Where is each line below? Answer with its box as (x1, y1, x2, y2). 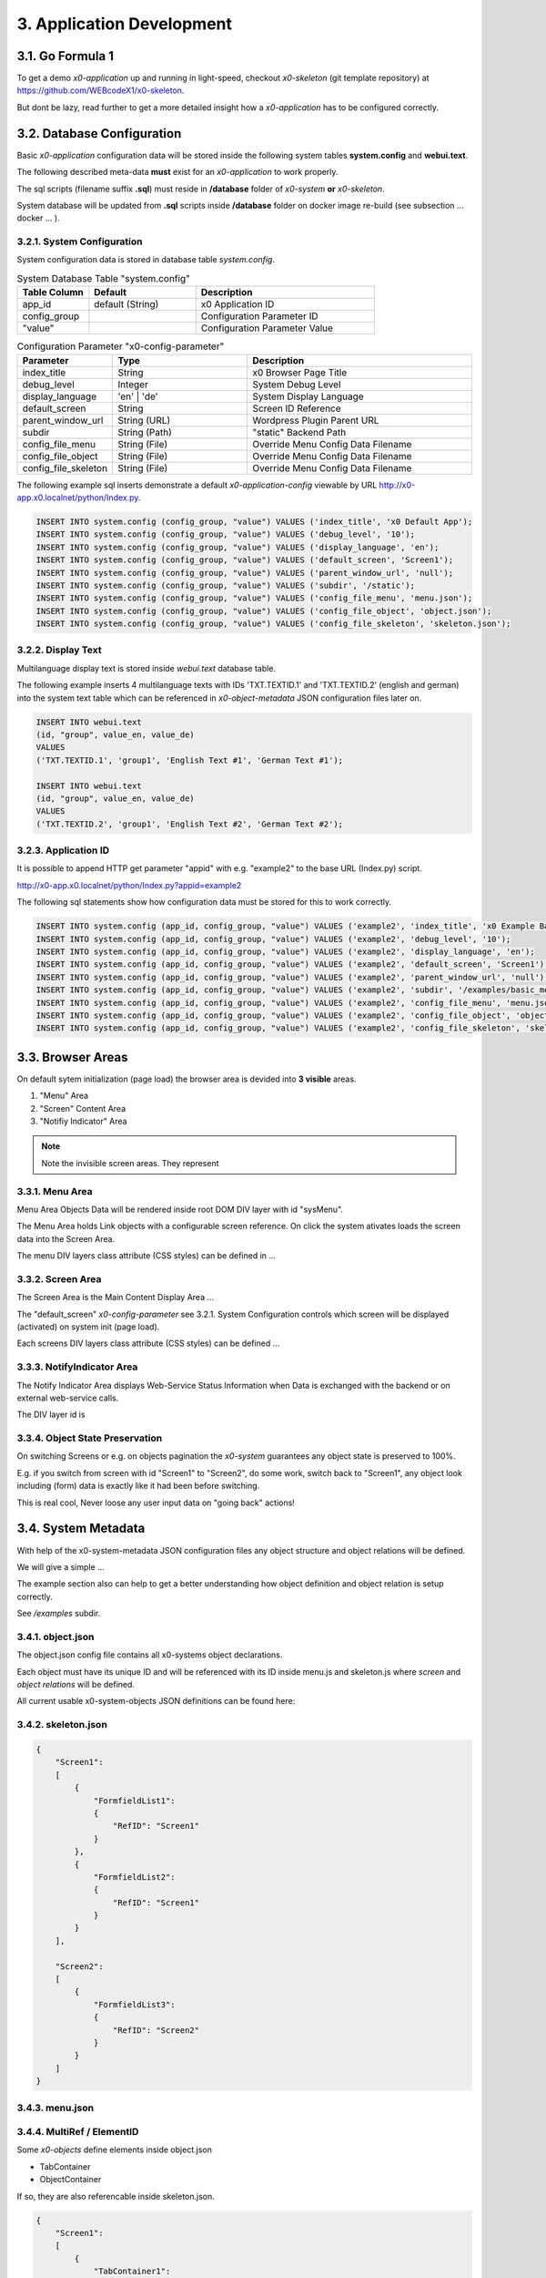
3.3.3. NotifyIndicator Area (16, 1360, 138, 1373)
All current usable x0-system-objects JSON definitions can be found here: (16, 1696, 296, 1707)
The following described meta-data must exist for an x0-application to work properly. (16, 167, 339, 178)
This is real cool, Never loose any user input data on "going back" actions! (16, 1497, 295, 1508)
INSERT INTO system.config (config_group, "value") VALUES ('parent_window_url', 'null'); (35, 568, 454, 578)
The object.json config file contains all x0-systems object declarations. (16, 1649, 283, 1660)
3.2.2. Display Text (16, 643, 102, 656)
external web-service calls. (16, 1392, 119, 1403)
